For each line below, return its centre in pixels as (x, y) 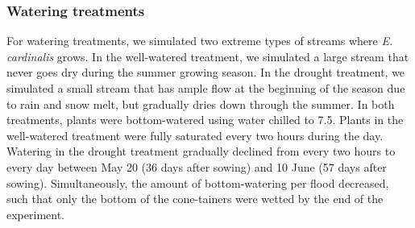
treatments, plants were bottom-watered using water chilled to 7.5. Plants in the (205, 120)
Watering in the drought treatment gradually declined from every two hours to (201, 151)
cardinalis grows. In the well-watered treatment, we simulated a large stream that (208, 56)
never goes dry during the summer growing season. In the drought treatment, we (206, 72)
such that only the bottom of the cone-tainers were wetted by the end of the (195, 199)
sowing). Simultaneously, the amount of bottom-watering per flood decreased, (198, 182)
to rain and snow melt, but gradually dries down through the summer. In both (201, 104)
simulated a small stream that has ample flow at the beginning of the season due (206, 88)
